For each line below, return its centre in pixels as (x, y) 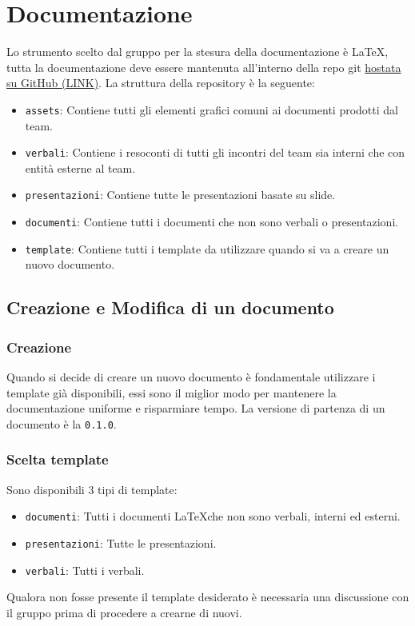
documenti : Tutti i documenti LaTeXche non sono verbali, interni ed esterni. (213, 516)
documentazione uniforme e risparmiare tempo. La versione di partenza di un (196, 408)
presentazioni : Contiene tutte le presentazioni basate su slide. (180, 195)
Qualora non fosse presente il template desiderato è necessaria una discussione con (208, 597)
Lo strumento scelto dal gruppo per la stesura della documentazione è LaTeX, (198, 52)
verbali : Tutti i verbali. (85, 570)
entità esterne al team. (80, 167)
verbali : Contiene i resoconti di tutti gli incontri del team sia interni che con (215, 152)
